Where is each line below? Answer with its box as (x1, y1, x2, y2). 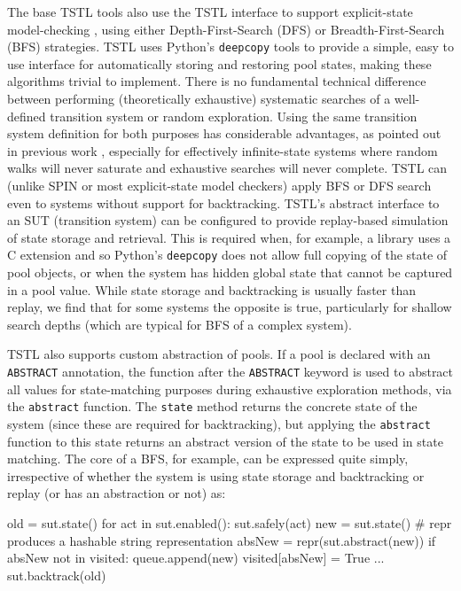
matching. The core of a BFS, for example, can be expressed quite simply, (7, 449, 409, 468)
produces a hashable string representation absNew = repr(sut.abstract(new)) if (7, 531, 436, 549)
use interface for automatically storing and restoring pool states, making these (7, 54, 432, 73)
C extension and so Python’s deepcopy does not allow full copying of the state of (7, 245, 448, 264)
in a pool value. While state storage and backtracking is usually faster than (7, 280, 416, 299)
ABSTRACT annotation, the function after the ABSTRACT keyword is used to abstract (7, 362, 454, 380)
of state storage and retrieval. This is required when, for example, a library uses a (7, 228, 451, 246)
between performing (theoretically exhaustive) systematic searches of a (7, 89, 391, 108)
